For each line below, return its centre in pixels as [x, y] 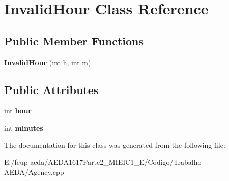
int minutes [24, 127]
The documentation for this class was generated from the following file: [115, 145]
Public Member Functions [74, 40]
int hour [18, 111]
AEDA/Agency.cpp [34, 172]
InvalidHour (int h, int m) [48, 62]
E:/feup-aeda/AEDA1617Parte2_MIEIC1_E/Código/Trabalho [103, 162]
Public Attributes [51, 89]
